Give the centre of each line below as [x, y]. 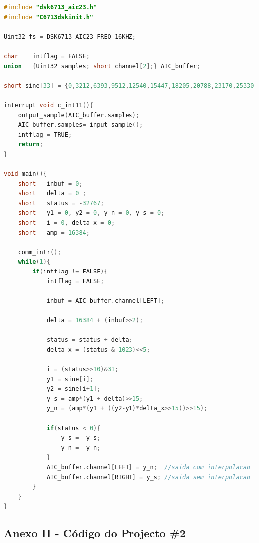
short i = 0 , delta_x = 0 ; [66, 223]
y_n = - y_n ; [81, 447]
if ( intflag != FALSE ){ [70, 272]
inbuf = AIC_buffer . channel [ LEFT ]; [106, 301]
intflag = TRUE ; [45, 135]
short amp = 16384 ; [54, 232]
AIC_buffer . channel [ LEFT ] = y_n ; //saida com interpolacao [148, 467]
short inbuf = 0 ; [50, 183]
